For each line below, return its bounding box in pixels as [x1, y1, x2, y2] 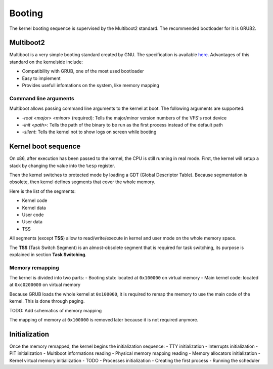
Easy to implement [22, 75, 61, 81]
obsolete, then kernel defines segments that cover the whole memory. [9, 179, 156, 185]
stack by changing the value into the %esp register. [9, 162, 115, 169]
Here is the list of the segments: [9, 188, 76, 194]
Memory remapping [9, 264, 59, 271]
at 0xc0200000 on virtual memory [9, 281, 81, 288]
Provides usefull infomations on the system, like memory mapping [22, 83, 159, 89]
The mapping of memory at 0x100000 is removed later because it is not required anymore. [9, 317, 199, 323]
